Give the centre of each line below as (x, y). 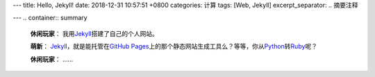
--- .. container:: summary (50, 18)
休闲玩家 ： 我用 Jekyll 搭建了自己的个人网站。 (94, 33)
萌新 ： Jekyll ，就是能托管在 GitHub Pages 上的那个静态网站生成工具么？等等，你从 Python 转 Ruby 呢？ (174, 46)
